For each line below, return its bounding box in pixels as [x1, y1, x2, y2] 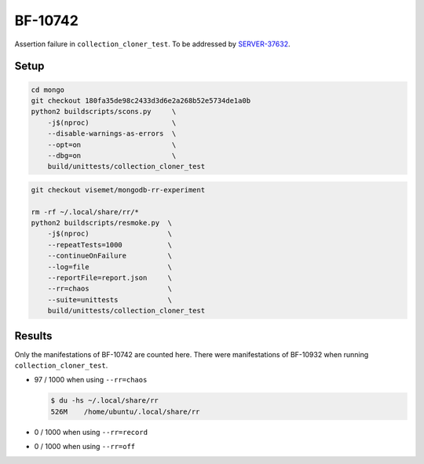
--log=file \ [47, 262, 173, 271]
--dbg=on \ [47, 151, 177, 160]
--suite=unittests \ [47, 295, 173, 304]
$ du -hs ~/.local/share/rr [50, 396, 159, 405]
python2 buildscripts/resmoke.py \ [31, 218, 173, 228]
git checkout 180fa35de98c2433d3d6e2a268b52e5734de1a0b [31, 96, 251, 105]
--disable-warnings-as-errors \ [47, 130, 177, 138]
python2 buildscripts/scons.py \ [31, 107, 177, 116]
